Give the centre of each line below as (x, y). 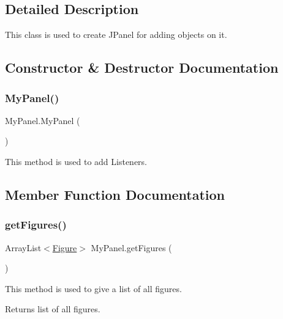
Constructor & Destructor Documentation (142, 68)
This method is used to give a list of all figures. (93, 288)
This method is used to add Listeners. (76, 161)
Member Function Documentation (115, 194)
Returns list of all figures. (53, 309)
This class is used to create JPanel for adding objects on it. (116, 35)
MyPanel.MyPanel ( (43, 120)
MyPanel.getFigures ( (131, 247)
